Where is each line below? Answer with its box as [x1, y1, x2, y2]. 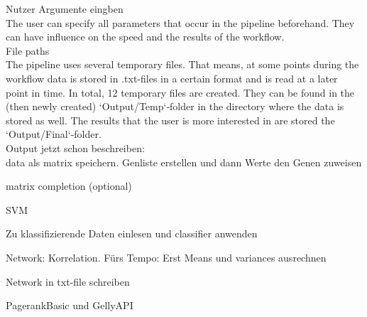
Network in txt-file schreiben [6, 274, 130, 289]
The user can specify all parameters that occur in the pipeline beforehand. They [6, 15, 355, 30]
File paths [6, 43, 50, 58]
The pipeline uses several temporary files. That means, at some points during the [6, 57, 359, 72]
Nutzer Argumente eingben [6, 1, 124, 16]
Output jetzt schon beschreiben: [6, 140, 145, 155]
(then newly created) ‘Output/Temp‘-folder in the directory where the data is [6, 99, 344, 114]
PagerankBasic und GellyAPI [6, 298, 133, 313]
